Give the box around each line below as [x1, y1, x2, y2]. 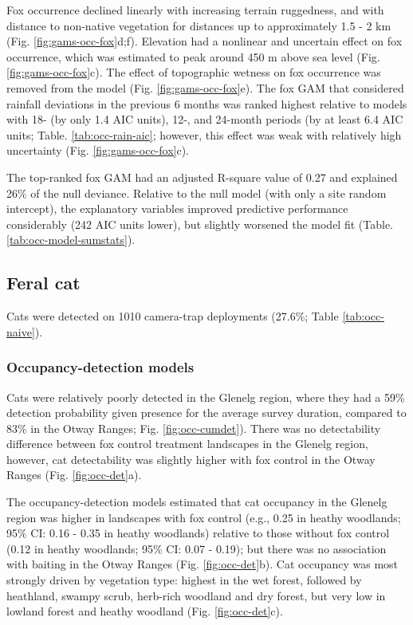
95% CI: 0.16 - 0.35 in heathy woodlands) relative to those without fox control [6, 525, 390, 541]
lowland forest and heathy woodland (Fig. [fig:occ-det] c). [6, 603, 283, 619]
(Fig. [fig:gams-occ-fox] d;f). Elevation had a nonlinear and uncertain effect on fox [6, 33, 403, 49]
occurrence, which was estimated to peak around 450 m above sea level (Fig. [6, 48, 380, 65]
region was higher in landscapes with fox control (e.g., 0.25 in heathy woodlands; [6, 509, 401, 525]
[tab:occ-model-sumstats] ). [6, 231, 136, 248]
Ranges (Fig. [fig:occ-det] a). [6, 466, 142, 483]
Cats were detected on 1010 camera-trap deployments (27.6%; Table [6, 308, 339, 324]
